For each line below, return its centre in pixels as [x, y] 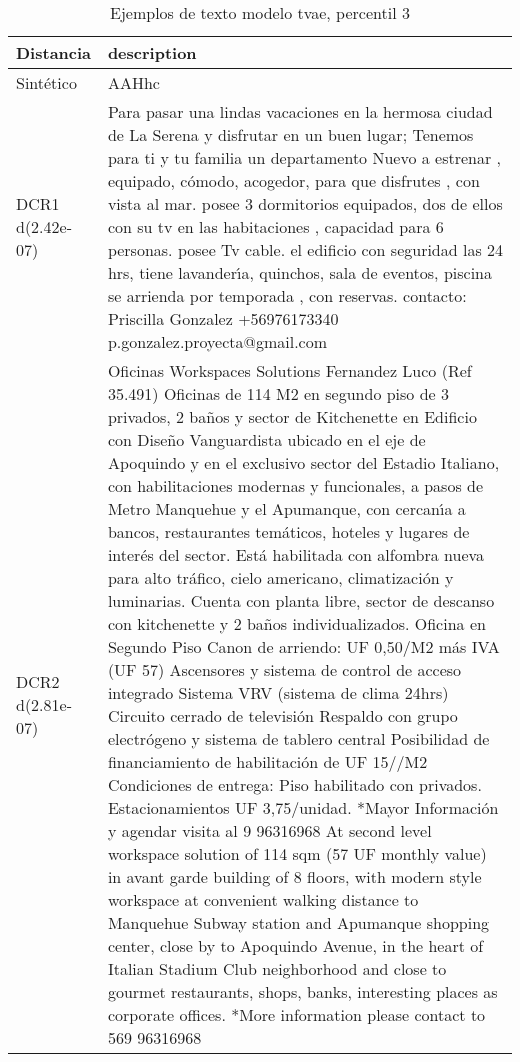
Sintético [46, 82]
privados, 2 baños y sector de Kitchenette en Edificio [292, 416]
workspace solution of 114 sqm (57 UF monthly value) [297, 853]
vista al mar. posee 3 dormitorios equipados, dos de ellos [305, 203]
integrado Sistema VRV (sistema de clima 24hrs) [278, 692]
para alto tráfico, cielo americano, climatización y [280, 577]
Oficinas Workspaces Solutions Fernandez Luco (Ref [289, 370]
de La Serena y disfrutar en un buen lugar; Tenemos [290, 134]
